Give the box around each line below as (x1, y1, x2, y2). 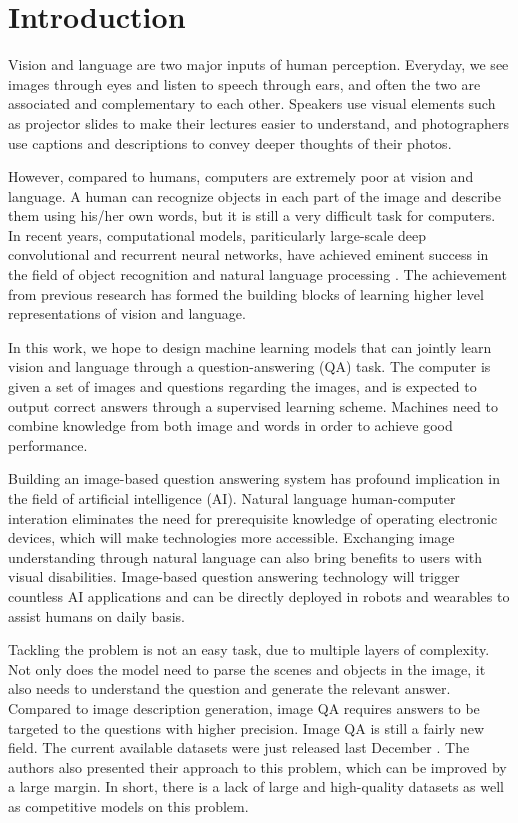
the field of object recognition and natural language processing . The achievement (8, 264, 507, 285)
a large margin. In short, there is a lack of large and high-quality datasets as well (8, 776, 505, 797)
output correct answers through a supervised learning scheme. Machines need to (8, 395, 498, 416)
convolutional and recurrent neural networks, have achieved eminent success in (8, 244, 489, 265)
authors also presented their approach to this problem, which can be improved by (8, 756, 507, 777)
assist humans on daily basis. (8, 605, 186, 626)
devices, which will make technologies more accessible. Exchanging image (8, 527, 455, 548)
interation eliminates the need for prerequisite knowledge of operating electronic (8, 507, 498, 528)
